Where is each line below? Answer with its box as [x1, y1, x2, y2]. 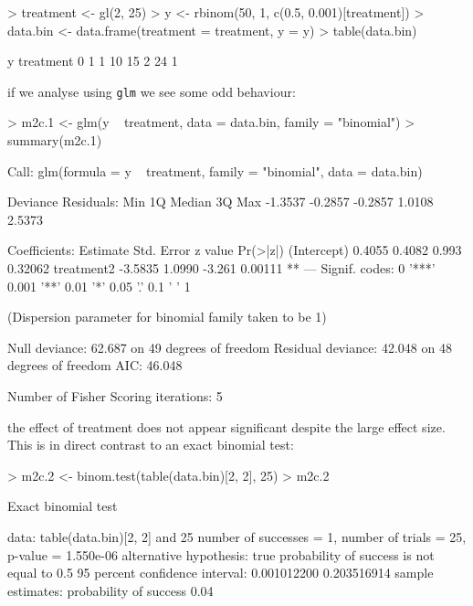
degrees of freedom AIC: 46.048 [7, 356, 183, 375]
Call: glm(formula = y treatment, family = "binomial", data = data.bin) [7, 161, 423, 180]
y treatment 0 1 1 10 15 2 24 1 [7, 51, 178, 70]
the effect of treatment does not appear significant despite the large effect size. [7, 417, 446, 436]
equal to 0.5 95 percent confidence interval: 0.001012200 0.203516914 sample [7, 563, 434, 582]
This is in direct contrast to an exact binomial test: [7, 435, 294, 454]
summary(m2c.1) [7, 131, 102, 150]
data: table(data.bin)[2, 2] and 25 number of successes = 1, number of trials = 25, [7, 526, 467, 546]
